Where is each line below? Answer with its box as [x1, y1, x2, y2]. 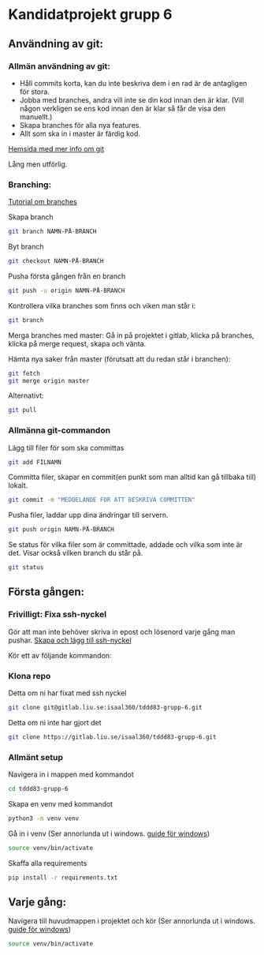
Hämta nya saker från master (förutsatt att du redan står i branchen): [8, 354, 231, 364]
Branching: [8, 179, 52, 190]
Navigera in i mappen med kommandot [8, 770, 134, 779]
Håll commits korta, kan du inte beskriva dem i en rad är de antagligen [19, 78, 247, 88]
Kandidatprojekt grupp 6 [8, 6, 173, 24]
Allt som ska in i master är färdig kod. [19, 129, 140, 138]
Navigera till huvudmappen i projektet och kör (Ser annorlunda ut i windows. [8, 916, 256, 926]
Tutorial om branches [8, 197, 77, 207]
